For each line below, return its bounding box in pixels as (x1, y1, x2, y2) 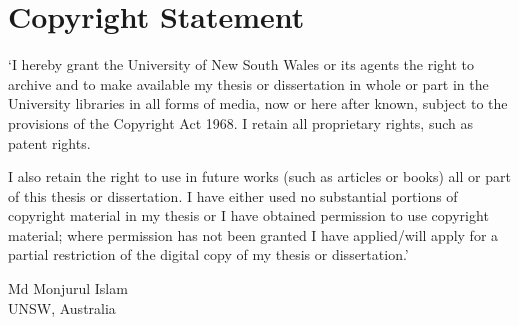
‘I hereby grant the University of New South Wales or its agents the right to (8, 54, 474, 75)
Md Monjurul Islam (8, 278, 128, 299)
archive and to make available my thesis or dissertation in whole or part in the (8, 73, 489, 94)
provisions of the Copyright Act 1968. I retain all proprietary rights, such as (8, 112, 474, 133)
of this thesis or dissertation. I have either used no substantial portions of (8, 185, 458, 206)
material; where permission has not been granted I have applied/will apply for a (8, 224, 499, 245)
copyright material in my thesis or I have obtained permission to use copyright (8, 205, 489, 226)
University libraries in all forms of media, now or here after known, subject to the (8, 93, 508, 114)
